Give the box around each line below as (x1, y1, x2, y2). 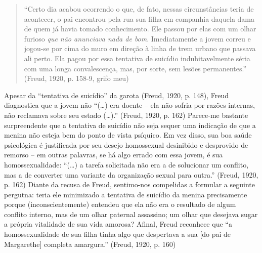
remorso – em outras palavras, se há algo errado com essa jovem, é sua (4, 149, 223, 160)
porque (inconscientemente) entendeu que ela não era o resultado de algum (4, 199, 236, 209)
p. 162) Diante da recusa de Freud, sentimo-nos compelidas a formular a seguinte (4, 179, 255, 190)
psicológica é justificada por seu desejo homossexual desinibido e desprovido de (4, 139, 248, 150)
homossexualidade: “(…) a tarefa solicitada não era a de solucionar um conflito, (4, 159, 249, 170)
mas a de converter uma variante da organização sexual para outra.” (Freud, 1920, (4, 169, 258, 180)
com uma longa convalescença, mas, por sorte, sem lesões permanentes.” (24, 63, 247, 73)
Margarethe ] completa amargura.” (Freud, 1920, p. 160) (4, 238, 176, 249)
